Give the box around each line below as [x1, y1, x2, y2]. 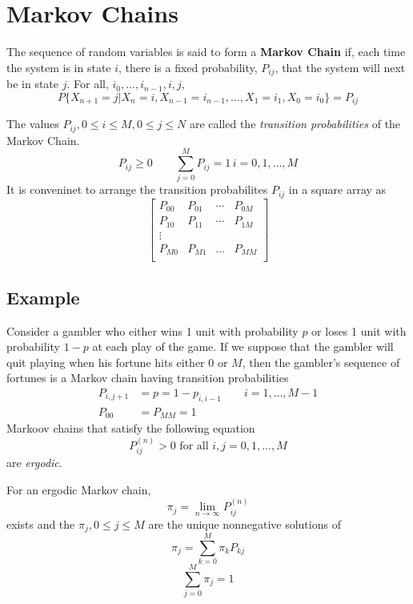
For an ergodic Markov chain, [6, 481, 151, 497]
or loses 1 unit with [311, 322, 407, 339]
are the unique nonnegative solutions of [148, 515, 341, 532]
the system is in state [6, 58, 111, 75]
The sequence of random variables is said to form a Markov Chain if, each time [6, 43, 406, 60]
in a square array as [288, 181, 387, 198]
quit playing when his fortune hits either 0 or [6, 353, 228, 370]
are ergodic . [6, 454, 62, 471]
